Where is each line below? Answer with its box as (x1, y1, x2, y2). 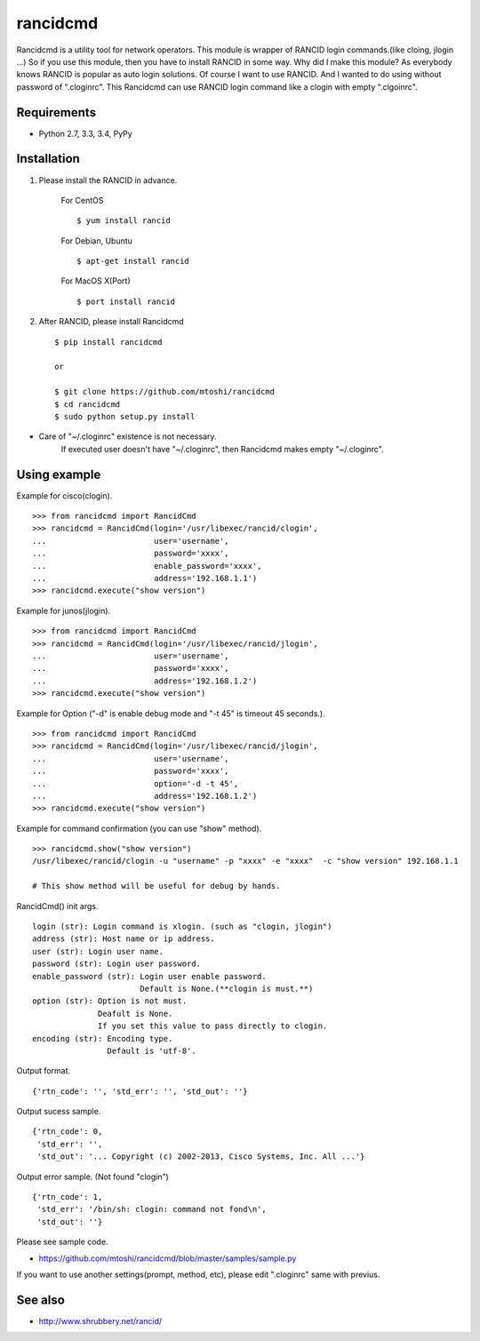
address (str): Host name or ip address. (32, 934, 215, 944)
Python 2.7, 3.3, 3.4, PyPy (38, 128, 132, 139)
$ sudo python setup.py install (54, 411, 196, 421)
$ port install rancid (76, 296, 176, 307)
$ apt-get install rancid (76, 256, 190, 267)
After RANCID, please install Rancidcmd (38, 316, 184, 327)
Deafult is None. (98, 1009, 173, 1018)
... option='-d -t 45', (32, 778, 239, 788)
